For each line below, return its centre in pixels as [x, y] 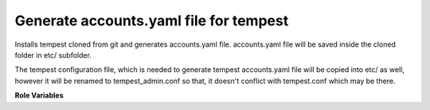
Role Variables [39, 96]
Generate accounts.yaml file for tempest [152, 21]
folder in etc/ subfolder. [53, 55]
